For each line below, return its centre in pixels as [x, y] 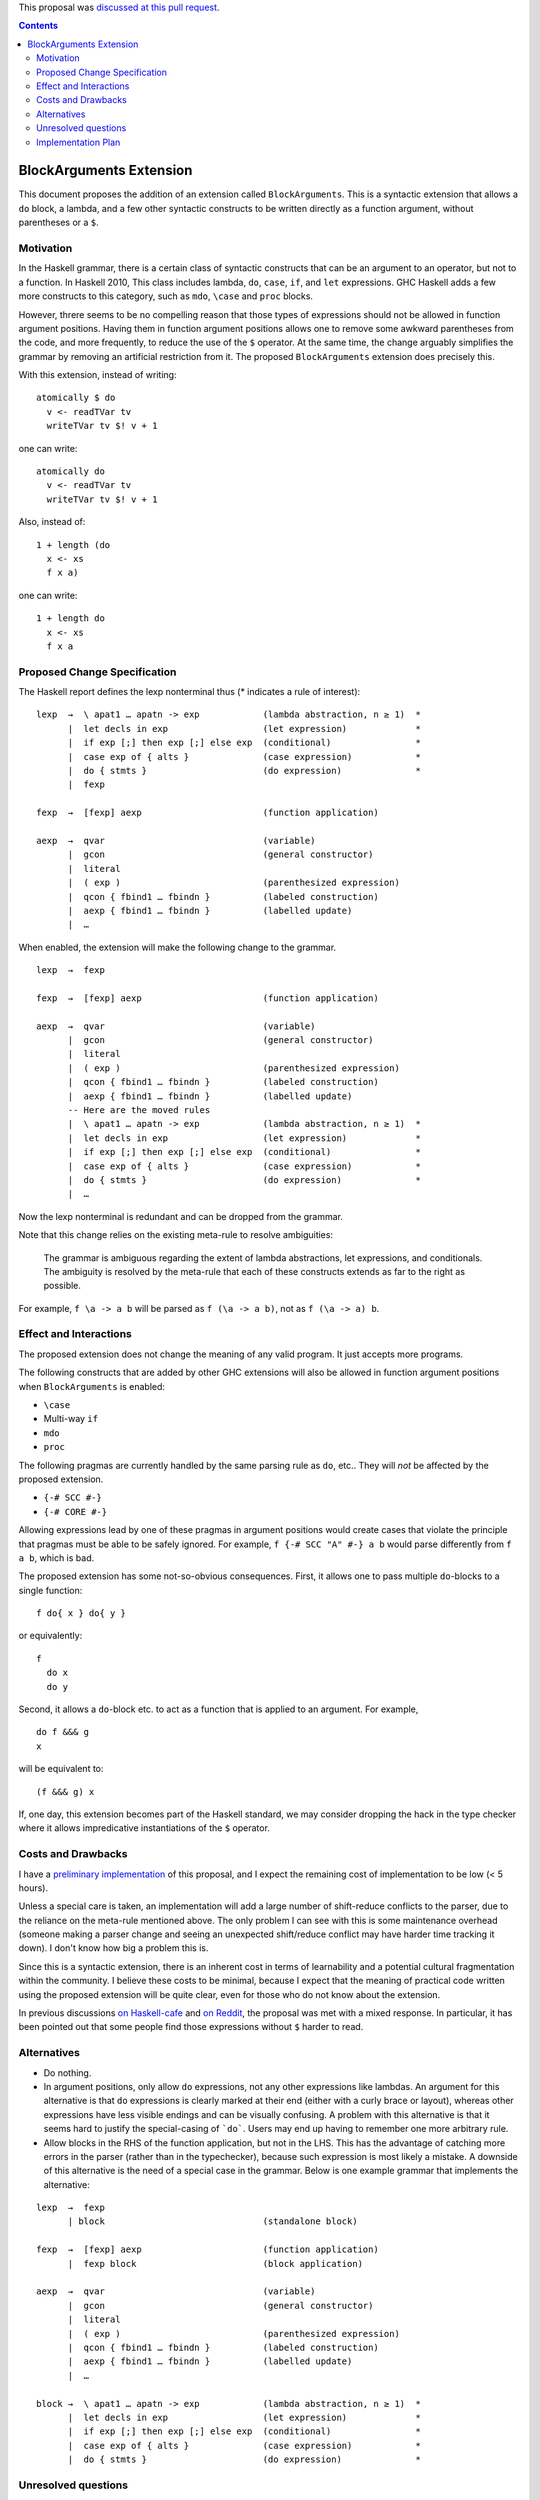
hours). [33, 1887]
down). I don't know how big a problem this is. [113, 1948]
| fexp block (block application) [215, 2263]
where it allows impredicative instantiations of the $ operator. [144, 1828]
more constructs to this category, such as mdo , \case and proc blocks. [166, 296]
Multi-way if [71, 1419]
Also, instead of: [52, 522]
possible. [62, 1286]
